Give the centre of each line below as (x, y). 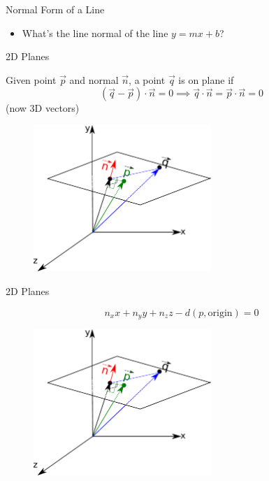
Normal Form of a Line (55, 9)
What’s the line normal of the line (95, 33)
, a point (147, 79)
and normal (94, 79)
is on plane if (206, 79)
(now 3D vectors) (43, 108)
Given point (31, 79)
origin (220, 313)
